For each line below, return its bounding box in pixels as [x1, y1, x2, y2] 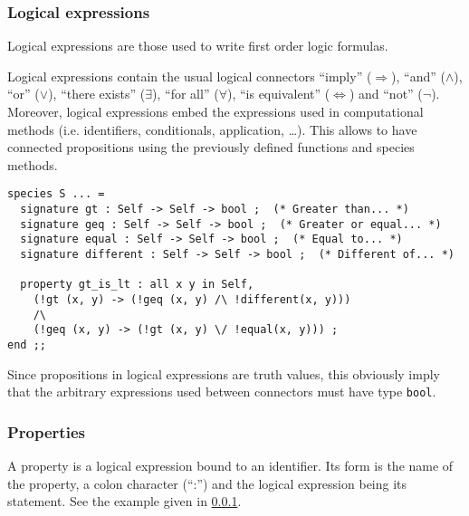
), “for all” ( [152, 84, 219, 103]
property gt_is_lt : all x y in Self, [20, 278, 254, 291]
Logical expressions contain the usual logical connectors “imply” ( [7, 66, 372, 85]
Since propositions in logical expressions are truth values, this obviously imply [7, 364, 440, 383]
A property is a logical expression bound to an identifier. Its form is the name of [7, 456, 454, 475]
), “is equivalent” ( [226, 84, 330, 103]
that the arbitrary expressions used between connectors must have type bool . [7, 382, 436, 401]
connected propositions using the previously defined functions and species [7, 138, 415, 157]
